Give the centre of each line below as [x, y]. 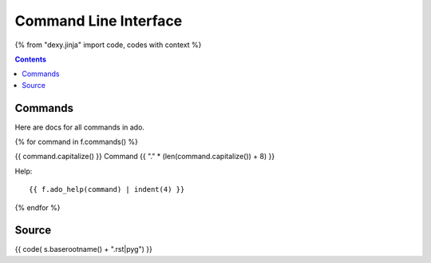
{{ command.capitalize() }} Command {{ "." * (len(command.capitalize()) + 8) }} [145, 157]
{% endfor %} [38, 207]
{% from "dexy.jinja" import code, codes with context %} [108, 45]
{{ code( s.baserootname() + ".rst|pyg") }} [84, 249]
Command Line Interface [99, 21]
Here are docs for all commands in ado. [80, 127]
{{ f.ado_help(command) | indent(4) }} [107, 189]
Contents [31, 59]
